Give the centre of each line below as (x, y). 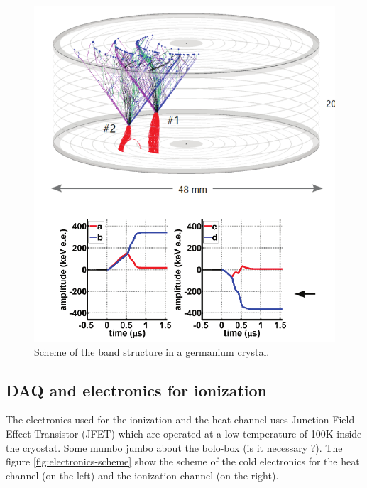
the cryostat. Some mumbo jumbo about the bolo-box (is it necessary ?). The (174, 447)
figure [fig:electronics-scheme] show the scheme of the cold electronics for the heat (183, 461)
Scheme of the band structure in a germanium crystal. (152, 351)
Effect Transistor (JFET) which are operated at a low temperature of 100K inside (184, 434)
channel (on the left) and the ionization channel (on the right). (142, 475)
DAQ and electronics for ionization (137, 390)
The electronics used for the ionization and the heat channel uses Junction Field (180, 419)
